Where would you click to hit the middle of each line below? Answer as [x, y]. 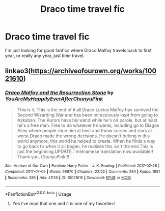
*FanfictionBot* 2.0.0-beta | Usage [38, 194]
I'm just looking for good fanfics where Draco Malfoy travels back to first [78, 50]
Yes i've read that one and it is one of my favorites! [64, 204]
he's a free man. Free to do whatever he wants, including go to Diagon [88, 125]
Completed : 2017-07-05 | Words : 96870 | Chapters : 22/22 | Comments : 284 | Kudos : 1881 [82, 172]
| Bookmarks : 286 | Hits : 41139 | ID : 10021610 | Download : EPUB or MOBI [68, 178]
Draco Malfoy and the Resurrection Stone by [59, 93]
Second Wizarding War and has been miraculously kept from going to [87, 115]
